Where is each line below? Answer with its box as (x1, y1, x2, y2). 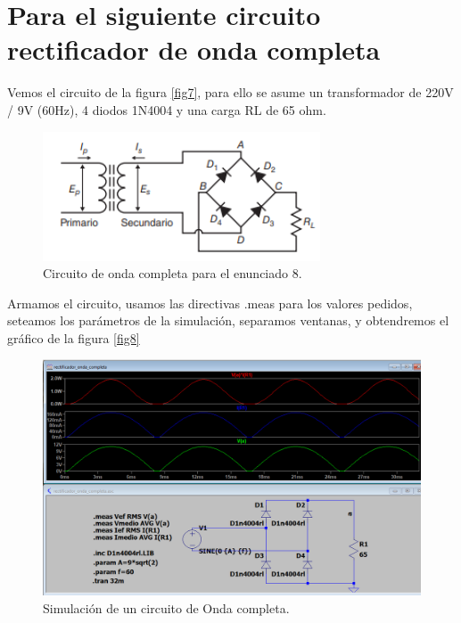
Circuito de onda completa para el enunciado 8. (43, 264, 302, 283)
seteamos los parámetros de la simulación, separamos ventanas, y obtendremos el (7, 311, 449, 330)
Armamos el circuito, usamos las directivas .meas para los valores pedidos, (7, 293, 413, 312)
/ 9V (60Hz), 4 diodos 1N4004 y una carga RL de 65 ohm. (7, 100, 326, 119)
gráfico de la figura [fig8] (7, 328, 140, 347)
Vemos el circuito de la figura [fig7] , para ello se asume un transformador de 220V (7, 83, 454, 102)
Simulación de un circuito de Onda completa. (43, 599, 290, 618)
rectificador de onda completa (7, 31, 381, 68)
